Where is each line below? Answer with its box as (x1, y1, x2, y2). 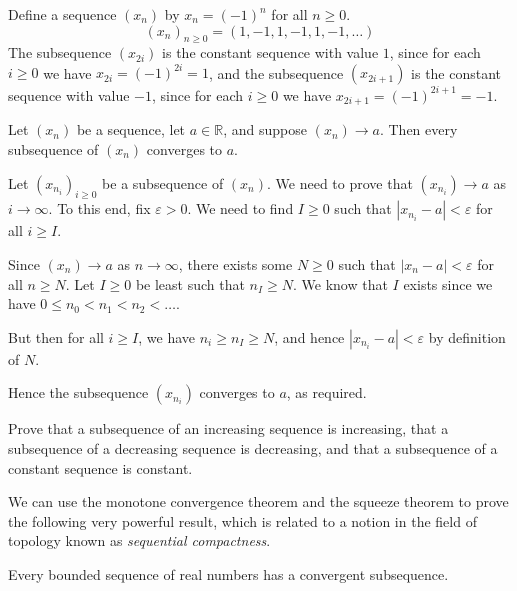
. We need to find (187, 198, 294, 219)
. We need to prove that (267, 172, 413, 193)
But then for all (8, 326, 104, 347)
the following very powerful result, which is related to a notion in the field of (8, 510, 477, 531)
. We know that (293, 273, 388, 294)
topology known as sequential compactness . (8, 530, 271, 551)
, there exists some (178, 254, 293, 275)
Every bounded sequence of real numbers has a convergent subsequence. (8, 563, 449, 584)
